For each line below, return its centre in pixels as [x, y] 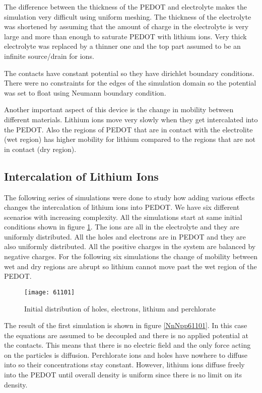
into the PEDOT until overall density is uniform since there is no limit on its [123, 375]
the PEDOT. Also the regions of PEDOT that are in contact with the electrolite [128, 129]
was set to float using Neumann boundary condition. [85, 92]
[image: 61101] [50, 292]
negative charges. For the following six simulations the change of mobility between [131, 256]
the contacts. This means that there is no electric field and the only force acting [127, 345]
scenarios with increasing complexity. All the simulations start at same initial [123, 217]
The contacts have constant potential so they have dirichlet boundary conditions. [129, 73]
